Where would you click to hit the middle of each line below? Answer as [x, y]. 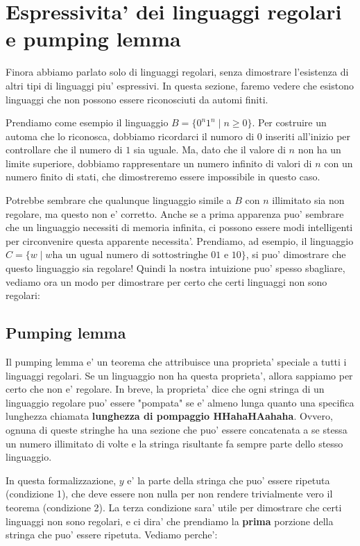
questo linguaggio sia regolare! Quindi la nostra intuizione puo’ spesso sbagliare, [175, 268]
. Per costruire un [289, 122]
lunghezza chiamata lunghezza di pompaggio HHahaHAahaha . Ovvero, [169, 416]
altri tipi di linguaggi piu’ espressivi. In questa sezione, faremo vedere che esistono [180, 85]
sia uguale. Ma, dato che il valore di [209, 150]
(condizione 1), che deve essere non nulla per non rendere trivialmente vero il [169, 494]
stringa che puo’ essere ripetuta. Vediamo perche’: [112, 535]
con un [338, 163]
